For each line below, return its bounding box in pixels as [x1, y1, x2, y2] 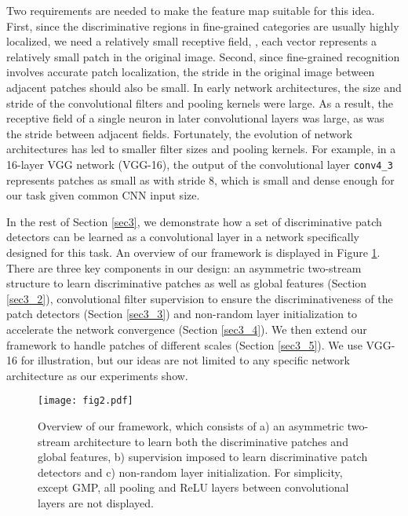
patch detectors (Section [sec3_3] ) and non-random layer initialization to [6, 306, 358, 322]
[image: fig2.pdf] [38, 395, 133, 407]
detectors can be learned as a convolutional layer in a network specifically [6, 229, 359, 245]
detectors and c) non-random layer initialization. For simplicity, [38, 463, 343, 480]
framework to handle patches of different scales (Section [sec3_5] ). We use [6, 336, 362, 353]
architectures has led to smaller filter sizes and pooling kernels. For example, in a [6, 141, 396, 157]
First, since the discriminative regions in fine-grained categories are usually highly [6, 17, 399, 34]
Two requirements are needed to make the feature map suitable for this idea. [6, 2, 375, 18]
